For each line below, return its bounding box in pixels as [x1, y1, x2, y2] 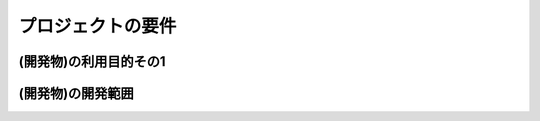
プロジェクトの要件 [18, 15, 177, 37]
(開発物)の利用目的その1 [18, 53, 166, 70]
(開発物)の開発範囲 [18, 85, 134, 102]
